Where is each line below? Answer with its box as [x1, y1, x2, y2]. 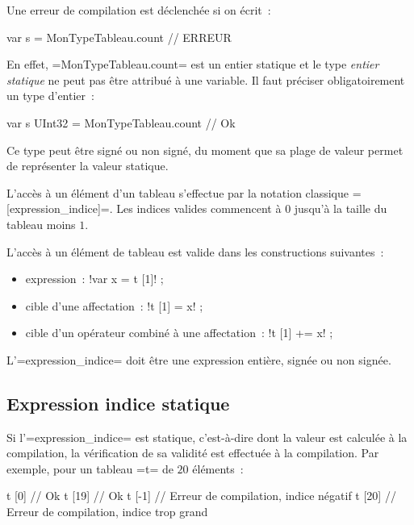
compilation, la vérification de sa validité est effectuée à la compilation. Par [6, 444, 379, 461]
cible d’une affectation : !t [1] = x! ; [25, 297, 203, 314]
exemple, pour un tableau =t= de [6, 460, 174, 477]
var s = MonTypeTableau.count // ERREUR [6, 28, 232, 45]
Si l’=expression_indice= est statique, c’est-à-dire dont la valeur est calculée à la [6, 428, 408, 445]
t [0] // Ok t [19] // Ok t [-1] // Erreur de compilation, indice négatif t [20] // [6, 487, 396, 504]
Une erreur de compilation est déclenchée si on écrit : [6, 2, 271, 18]
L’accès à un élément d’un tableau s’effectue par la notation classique [6, 184, 349, 201]
